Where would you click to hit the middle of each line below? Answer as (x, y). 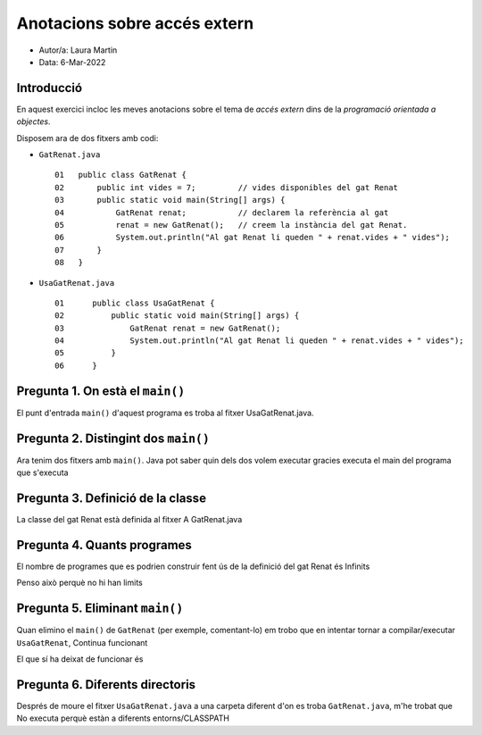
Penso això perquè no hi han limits (79, 583)
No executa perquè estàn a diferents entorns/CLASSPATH (123, 718)
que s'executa (42, 472)
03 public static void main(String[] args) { (170, 200)
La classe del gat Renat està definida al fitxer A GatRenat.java (129, 519)
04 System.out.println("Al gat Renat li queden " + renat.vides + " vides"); (259, 341)
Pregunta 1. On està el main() (101, 391)
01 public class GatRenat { (121, 175)
